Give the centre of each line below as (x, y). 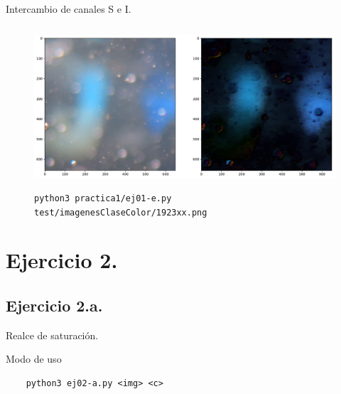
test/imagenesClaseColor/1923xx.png (121, 212)
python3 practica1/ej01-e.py (103, 198)
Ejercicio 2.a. (54, 305)
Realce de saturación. (52, 335)
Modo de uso (34, 359)
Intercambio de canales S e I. (69, 9)
